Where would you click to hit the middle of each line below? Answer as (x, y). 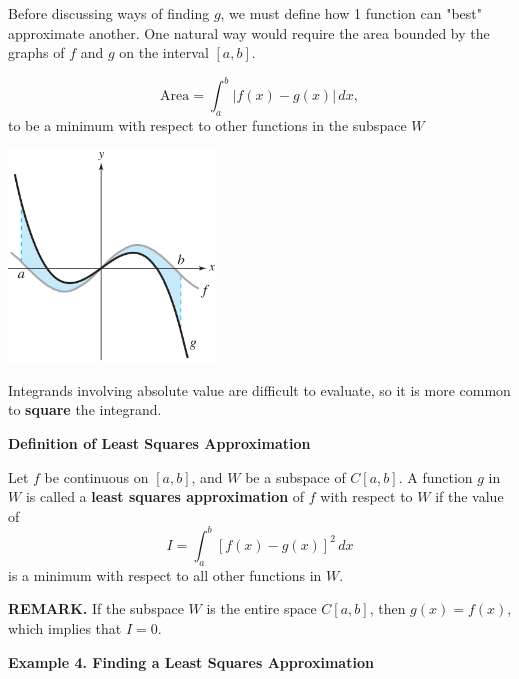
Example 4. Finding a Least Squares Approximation (191, 661)
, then (387, 608)
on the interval (164, 52)
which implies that (65, 627)
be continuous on (96, 476)
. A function (435, 476)
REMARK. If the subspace (96, 608)
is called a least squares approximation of (165, 496)
